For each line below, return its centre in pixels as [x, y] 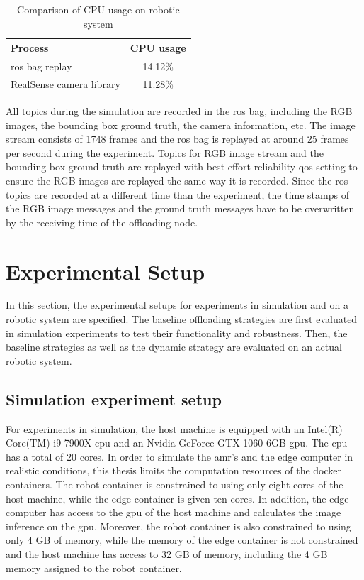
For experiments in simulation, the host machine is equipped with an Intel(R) [174, 428]
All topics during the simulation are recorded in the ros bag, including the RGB [179, 110]
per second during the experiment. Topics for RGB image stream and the [165, 152]
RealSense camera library [66, 83]
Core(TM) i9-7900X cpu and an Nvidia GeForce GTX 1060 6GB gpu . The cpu [177, 443]
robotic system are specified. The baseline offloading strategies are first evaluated [182, 319]
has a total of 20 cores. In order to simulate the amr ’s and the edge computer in [180, 456]
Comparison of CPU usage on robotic [98, 9]
